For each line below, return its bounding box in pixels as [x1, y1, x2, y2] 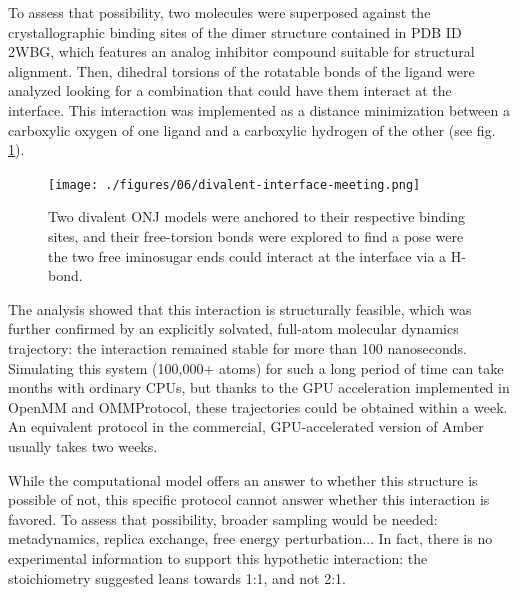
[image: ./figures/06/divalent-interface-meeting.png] [48, 177, 421, 192]
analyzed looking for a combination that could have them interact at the [8, 80, 452, 101]
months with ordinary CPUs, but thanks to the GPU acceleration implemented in [8, 377, 510, 398]
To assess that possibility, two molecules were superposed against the [8, 2, 431, 22]
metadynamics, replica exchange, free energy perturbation [8, 528, 363, 549]
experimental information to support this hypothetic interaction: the [8, 547, 428, 568]
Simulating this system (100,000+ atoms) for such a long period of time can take [8, 357, 504, 378]
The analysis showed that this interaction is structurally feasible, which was [8, 298, 472, 319]
